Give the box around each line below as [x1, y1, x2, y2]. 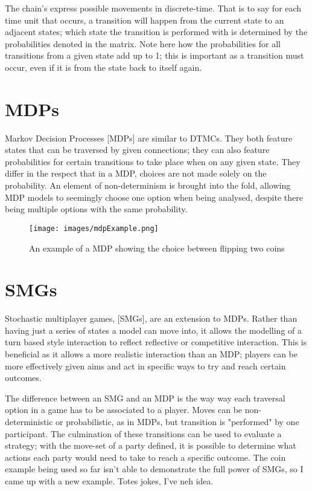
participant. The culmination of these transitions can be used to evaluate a [5, 427, 282, 440]
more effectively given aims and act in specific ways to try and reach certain [5, 359, 286, 372]
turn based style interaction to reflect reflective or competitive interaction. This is [5, 336, 307, 348]
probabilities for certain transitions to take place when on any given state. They [5, 155, 301, 167]
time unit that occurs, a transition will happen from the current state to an [5, 13, 284, 26]
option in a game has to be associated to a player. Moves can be [5, 403, 243, 416]
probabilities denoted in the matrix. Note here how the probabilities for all [5, 37, 281, 50]
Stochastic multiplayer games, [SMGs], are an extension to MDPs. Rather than [5, 312, 298, 325]
